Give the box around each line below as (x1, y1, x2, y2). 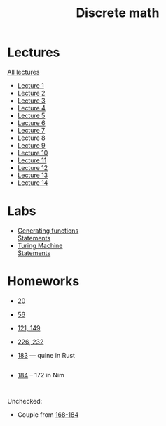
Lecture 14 (17, 178, 48, 187)
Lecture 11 (17, 156, 47, 164)
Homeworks (7, 273, 80, 290)
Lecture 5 (17, 111, 46, 120)
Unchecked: (7, 396, 43, 405)
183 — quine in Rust (17, 351, 76, 359)
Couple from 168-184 (17, 410, 79, 419)
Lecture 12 (17, 163, 48, 172)
